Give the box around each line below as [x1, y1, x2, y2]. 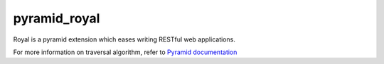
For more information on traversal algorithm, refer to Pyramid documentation [13, 48, 238, 56]
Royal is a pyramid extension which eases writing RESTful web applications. [13, 35, 236, 44]
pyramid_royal [13, 11, 100, 26]
